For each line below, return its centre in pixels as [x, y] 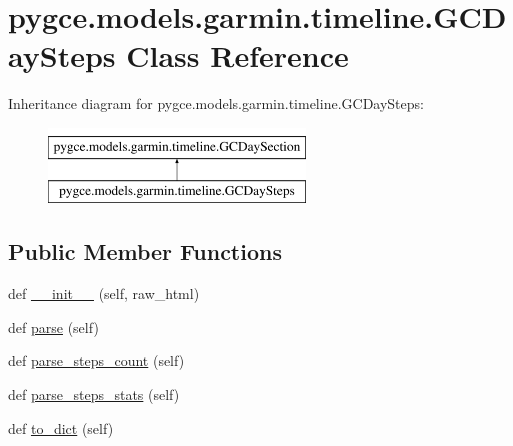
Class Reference [237, 55]
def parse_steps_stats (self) [94, 394]
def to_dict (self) [61, 427]
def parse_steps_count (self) [96, 360]
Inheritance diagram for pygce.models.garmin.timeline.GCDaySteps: [216, 103]
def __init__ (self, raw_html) [104, 293]
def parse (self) [53, 326]
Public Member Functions [145, 251]
